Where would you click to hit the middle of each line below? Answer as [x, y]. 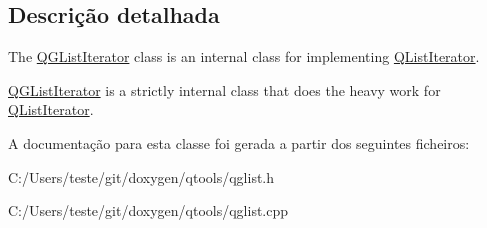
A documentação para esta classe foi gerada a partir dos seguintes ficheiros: [239, 142]
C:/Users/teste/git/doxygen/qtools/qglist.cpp [148, 210]
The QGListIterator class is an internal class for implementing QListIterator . [244, 56]
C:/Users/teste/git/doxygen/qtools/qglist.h [141, 176]
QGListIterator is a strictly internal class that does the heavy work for [224, 89]
